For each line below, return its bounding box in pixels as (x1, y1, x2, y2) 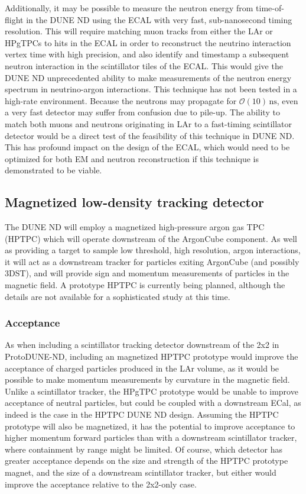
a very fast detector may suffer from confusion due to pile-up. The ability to (5, 106, 280, 118)
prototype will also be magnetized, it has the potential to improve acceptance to (5, 419, 295, 432)
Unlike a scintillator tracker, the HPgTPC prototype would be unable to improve (5, 385, 298, 397)
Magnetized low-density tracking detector (5, 193, 265, 211)
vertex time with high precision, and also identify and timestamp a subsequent (5, 48, 289, 60)
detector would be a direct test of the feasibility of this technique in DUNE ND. (5, 129, 295, 141)
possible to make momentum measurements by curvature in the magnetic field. (5, 373, 290, 386)
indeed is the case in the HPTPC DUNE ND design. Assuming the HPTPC (5, 408, 279, 421)
